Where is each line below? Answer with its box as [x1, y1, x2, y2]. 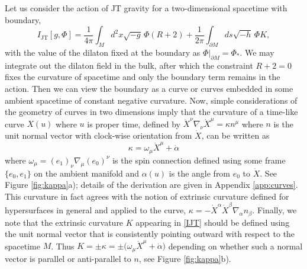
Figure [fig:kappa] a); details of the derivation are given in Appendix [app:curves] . [5, 178, 298, 191]
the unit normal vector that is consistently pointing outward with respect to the [5, 228, 295, 240]
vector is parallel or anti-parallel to [5, 252, 131, 264]
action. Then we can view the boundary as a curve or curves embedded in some [5, 82, 293, 94]
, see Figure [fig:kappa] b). [138, 252, 231, 264]
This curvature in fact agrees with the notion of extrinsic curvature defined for [5, 190, 289, 202]
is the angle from [169, 166, 231, 179]
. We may [240, 46, 274, 58]
